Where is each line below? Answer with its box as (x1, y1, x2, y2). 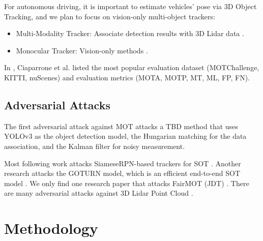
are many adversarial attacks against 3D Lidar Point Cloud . (4, 188, 193, 198)
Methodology (4, 218, 98, 238)
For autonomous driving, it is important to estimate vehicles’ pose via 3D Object (4, 1, 257, 11)
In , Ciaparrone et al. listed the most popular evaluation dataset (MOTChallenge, (4, 62, 259, 73)
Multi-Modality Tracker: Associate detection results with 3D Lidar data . (16, 28, 244, 39)
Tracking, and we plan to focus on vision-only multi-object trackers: (4, 11, 215, 21)
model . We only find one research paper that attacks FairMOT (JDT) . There (4, 177, 249, 188)
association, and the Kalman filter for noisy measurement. (4, 140, 185, 151)
